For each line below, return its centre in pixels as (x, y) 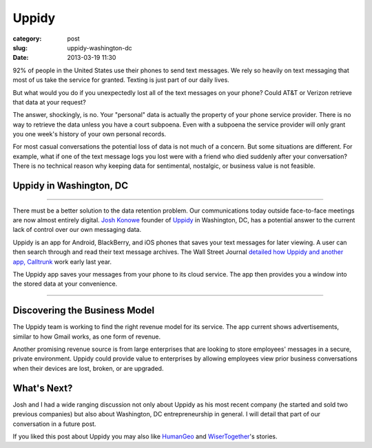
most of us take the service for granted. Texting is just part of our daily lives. (121, 80)
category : (27, 39)
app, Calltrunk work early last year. (62, 262)
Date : (21, 58)
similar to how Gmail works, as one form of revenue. (87, 337)
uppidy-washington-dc (100, 47)
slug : (20, 47)
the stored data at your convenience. (65, 284)
